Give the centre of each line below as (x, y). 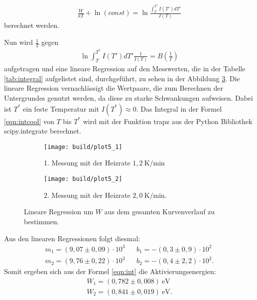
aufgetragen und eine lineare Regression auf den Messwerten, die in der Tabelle (125, 69)
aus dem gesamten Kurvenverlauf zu (160, 212)
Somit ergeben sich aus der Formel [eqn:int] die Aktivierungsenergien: (110, 271)
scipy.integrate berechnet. (43, 131)
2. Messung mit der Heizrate (87, 195)
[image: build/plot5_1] (83, 147)
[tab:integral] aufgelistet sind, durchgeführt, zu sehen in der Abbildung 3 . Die (122, 78)
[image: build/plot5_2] (83, 179)
